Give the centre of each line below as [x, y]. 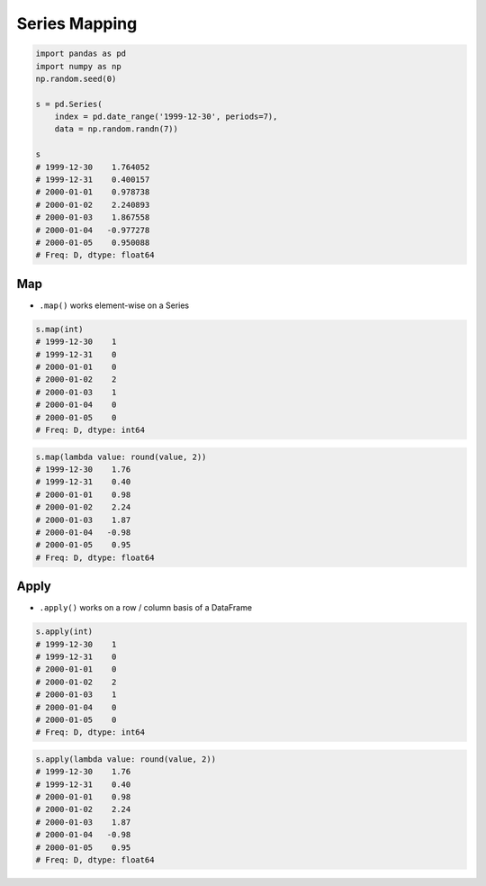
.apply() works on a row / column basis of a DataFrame [145, 608]
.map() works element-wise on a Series [114, 305]
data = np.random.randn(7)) [117, 129]
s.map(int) [59, 329]
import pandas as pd [81, 54]
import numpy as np [78, 66]
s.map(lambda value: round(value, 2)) [121, 457]
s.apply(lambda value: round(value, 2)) [126, 759]
